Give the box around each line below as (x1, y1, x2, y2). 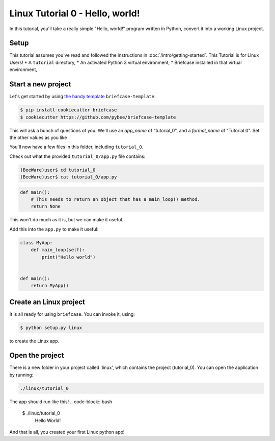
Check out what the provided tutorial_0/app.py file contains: (9, 153, 146, 159)
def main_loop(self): (31, 247, 85, 253)
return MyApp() (31, 283, 69, 289)
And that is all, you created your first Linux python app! (9, 429, 125, 435)
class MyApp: (20, 240, 53, 245)
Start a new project (9, 80, 71, 89)
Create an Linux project (9, 297, 85, 306)
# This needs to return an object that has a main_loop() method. (31, 197, 201, 202)
